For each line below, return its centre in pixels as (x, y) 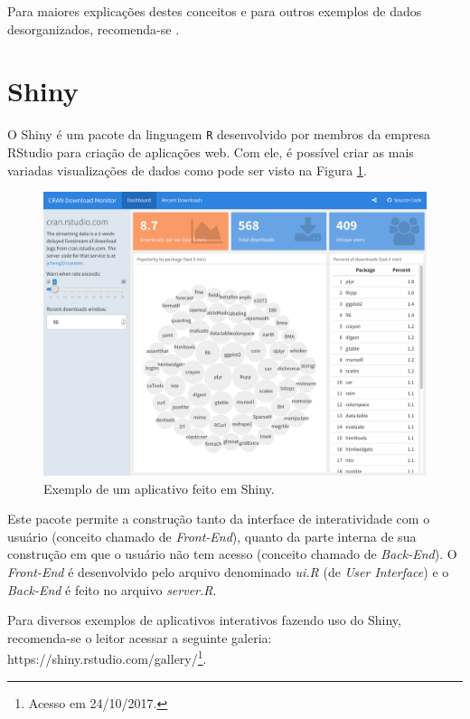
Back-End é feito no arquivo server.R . (112, 589)
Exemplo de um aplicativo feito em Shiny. (159, 488)
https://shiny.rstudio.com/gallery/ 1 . (107, 658)
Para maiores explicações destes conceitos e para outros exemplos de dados (215, 11)
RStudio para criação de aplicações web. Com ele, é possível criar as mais (211, 151)
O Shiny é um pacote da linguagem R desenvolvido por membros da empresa (219, 134)
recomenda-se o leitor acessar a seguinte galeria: (140, 637)
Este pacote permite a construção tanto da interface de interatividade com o (219, 519)
